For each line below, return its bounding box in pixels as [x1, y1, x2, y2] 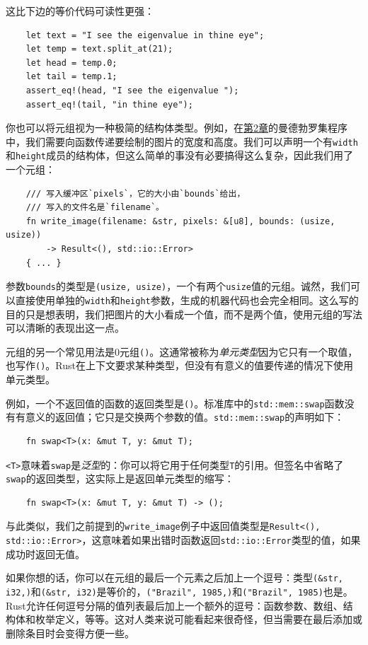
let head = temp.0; [25, 57, 117, 68]
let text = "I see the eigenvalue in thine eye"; [25, 30, 265, 40]
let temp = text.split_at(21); [25, 44, 173, 54]
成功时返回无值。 [6, 546, 85, 561]
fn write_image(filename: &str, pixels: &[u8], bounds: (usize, [25, 216, 335, 226]
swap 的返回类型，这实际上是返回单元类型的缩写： [6, 471, 234, 486]
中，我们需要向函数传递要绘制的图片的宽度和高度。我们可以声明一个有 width [6, 134, 358, 149]
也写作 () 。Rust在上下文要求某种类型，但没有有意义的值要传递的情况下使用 [6, 358, 353, 373]
